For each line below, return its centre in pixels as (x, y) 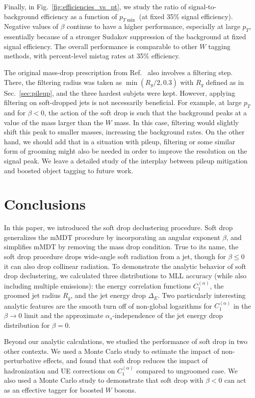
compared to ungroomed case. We (187, 370)
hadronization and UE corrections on (60, 370)
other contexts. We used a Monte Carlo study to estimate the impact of (112, 351)
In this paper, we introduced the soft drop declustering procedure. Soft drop (118, 227)
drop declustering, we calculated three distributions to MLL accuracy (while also (125, 276)
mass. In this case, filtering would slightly (176, 122)
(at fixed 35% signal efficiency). (186, 16)
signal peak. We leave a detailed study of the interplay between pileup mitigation (126, 160)
